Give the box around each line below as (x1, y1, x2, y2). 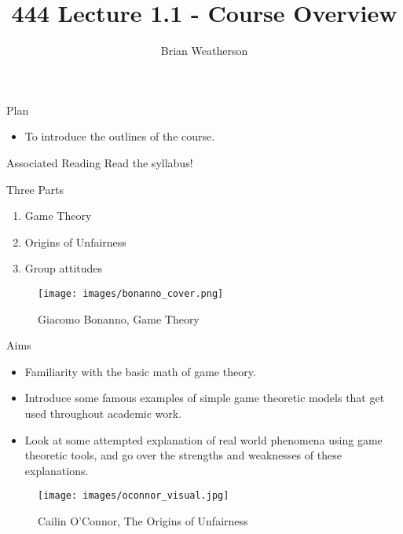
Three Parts (6, 181, 64, 197)
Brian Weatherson (160, 42, 248, 59)
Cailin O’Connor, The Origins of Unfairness (38, 512, 248, 529)
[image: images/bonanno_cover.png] (38, 287, 224, 299)
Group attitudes (24, 260, 103, 276)
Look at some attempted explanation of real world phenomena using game (24, 431, 383, 448)
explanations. (24, 462, 89, 478)
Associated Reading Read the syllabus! (6, 154, 193, 170)
